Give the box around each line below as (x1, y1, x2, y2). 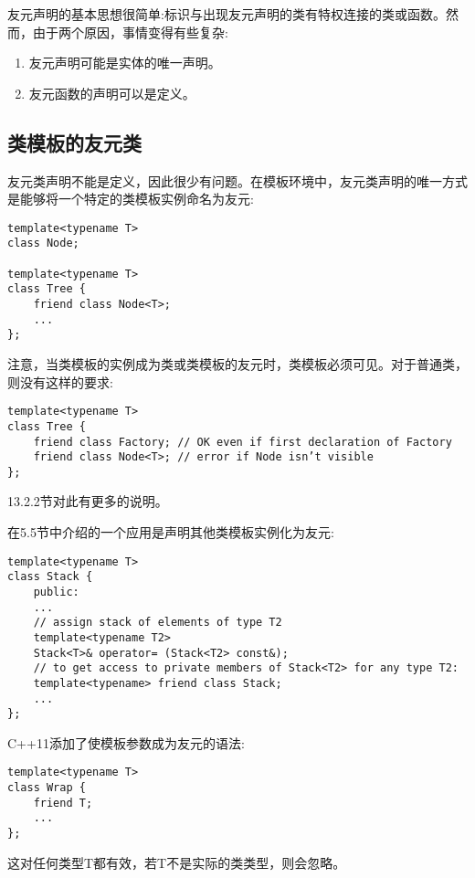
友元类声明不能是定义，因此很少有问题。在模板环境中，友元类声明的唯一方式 (7, 171, 468, 190)
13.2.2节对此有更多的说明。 (7, 492, 168, 511)
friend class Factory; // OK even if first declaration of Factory (33, 435, 452, 449)
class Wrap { (7, 781, 86, 795)
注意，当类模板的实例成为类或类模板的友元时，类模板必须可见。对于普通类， (7, 354, 468, 374)
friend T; (33, 796, 93, 809)
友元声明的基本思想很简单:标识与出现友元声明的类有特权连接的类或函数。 (7, 5, 446, 23)
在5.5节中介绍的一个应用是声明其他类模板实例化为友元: (7, 523, 334, 542)
